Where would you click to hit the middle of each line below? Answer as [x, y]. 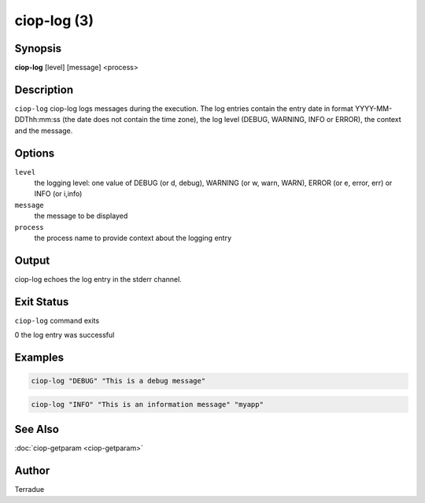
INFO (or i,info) [58, 194]
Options [35, 153]
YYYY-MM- [373, 108]
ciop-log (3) [54, 20]
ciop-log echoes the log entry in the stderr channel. [98, 279]
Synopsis [38, 48]
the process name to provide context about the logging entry [133, 238]
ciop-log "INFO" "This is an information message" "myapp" [147, 404]
